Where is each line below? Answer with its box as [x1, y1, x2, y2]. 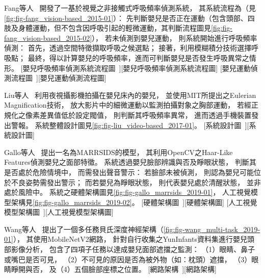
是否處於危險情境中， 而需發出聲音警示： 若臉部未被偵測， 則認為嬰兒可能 [4, 166, 254, 177]
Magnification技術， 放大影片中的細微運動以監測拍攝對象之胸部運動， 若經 [4, 99, 251, 110]
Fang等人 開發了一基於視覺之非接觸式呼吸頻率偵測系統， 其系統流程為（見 [4, 3, 256, 13]
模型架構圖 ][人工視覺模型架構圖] [4, 207, 114, 217]
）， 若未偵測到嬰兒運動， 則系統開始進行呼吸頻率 [92, 32, 257, 43]
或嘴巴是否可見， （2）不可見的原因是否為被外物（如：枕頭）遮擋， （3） [4, 254, 252, 264]
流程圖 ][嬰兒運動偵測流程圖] [11, 72, 107, 83]
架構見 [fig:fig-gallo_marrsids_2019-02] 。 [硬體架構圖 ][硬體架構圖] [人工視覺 [11, 196, 257, 207]
